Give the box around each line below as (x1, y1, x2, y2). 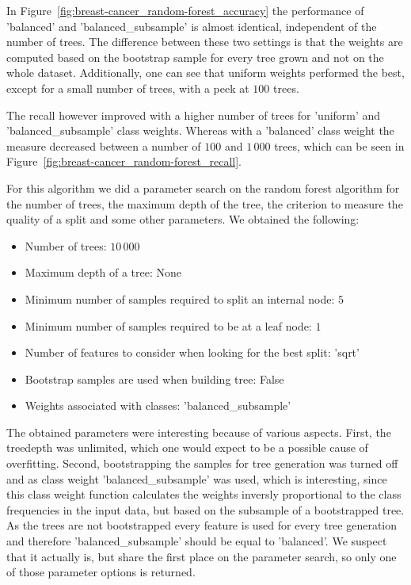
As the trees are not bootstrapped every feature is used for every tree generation (6, 517, 398, 533)
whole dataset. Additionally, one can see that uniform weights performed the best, (6, 64, 405, 81)
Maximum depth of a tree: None (25, 264, 182, 281)
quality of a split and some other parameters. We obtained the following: (6, 211, 360, 227)
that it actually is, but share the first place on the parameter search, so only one (6, 548, 397, 564)
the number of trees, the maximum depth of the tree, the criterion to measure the (6, 195, 403, 212)
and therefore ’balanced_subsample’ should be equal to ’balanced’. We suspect (6, 533, 387, 549)
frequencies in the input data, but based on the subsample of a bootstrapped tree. (6, 501, 405, 518)
